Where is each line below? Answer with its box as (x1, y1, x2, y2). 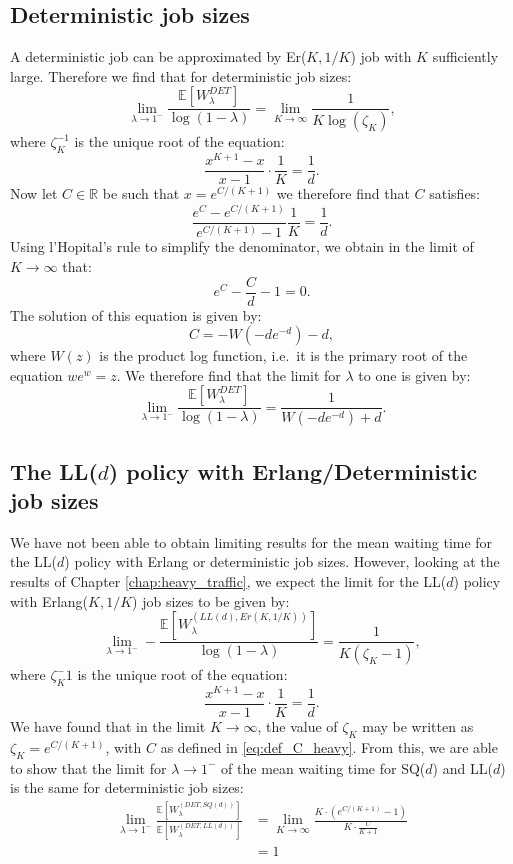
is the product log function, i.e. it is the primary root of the (99, 345, 468, 366)
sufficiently (432, 46, 499, 67)
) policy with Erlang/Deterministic (108, 455, 478, 486)
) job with (350, 46, 412, 67)
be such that (102, 183, 180, 204)
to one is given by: (358, 364, 471, 385)
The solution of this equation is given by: (10, 304, 262, 325)
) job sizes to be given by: (132, 590, 290, 611)
